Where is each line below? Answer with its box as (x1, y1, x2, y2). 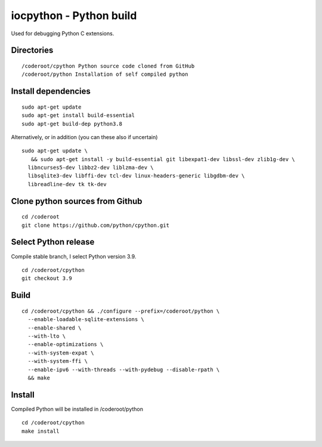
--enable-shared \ (27, 324, 82, 331)
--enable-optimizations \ (27, 341, 104, 348)
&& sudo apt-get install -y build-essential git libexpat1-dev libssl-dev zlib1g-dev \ (30, 156, 295, 162)
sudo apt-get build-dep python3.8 (21, 120, 122, 127)
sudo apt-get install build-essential (21, 112, 135, 119)
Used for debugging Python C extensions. (11, 30, 114, 37)
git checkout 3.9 (21, 275, 72, 282)
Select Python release (11, 237, 95, 247)
